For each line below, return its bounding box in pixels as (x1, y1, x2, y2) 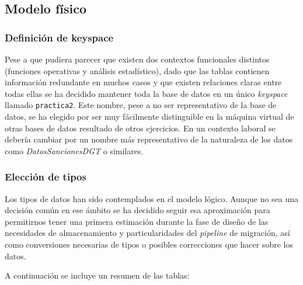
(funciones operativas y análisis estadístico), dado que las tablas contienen (5, 64, 270, 77)
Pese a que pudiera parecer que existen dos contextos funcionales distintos (5, 53, 270, 65)
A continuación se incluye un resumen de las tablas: (5, 269, 190, 281)
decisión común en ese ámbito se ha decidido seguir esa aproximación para (5, 204, 270, 216)
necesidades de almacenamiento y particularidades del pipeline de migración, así (5, 227, 290, 239)
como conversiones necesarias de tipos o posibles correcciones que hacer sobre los (5, 238, 294, 250)
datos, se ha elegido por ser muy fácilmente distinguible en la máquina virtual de (5, 110, 294, 123)
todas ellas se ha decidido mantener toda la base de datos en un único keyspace (5, 87, 288, 99)
